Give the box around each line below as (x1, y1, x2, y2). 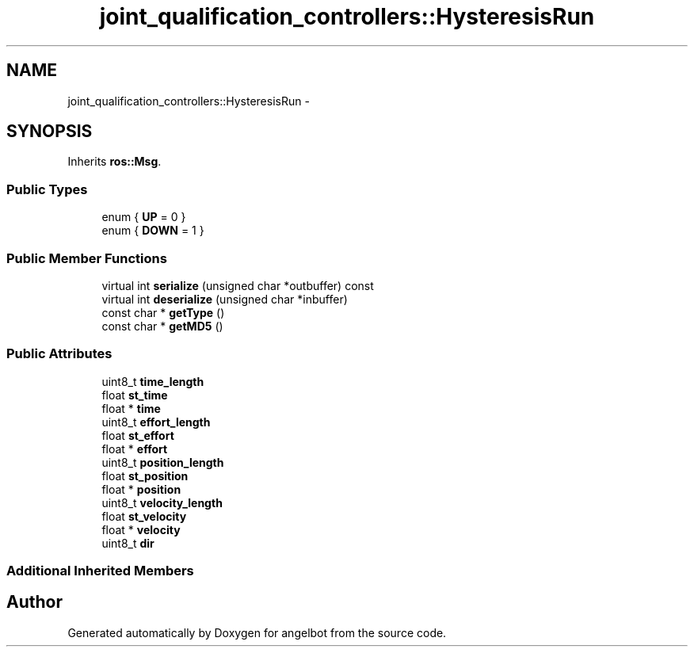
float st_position (101, 468, 189, 483)
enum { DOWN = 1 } (101, 223, 204, 238)
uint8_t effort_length (101, 414, 211, 429)
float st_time (101, 388, 168, 402)
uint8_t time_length (101, 374, 204, 388)
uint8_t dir (101, 536, 154, 550)
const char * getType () (101, 305, 225, 319)
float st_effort (101, 428, 174, 442)
